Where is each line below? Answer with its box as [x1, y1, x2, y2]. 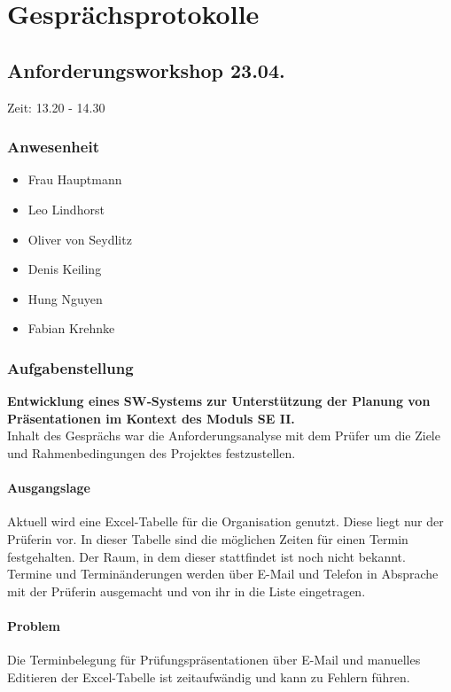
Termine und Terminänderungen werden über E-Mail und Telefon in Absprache [7, 564, 439, 583]
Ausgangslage [7, 478, 90, 497]
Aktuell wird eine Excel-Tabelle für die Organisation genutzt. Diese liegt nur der [7, 512, 444, 531]
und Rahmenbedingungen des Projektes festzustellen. [7, 443, 296, 462]
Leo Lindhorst [27, 199, 105, 218]
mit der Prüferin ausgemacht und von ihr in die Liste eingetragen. [7, 581, 366, 600]
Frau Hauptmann [27, 170, 122, 189]
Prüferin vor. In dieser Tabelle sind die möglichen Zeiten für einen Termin [7, 529, 408, 548]
